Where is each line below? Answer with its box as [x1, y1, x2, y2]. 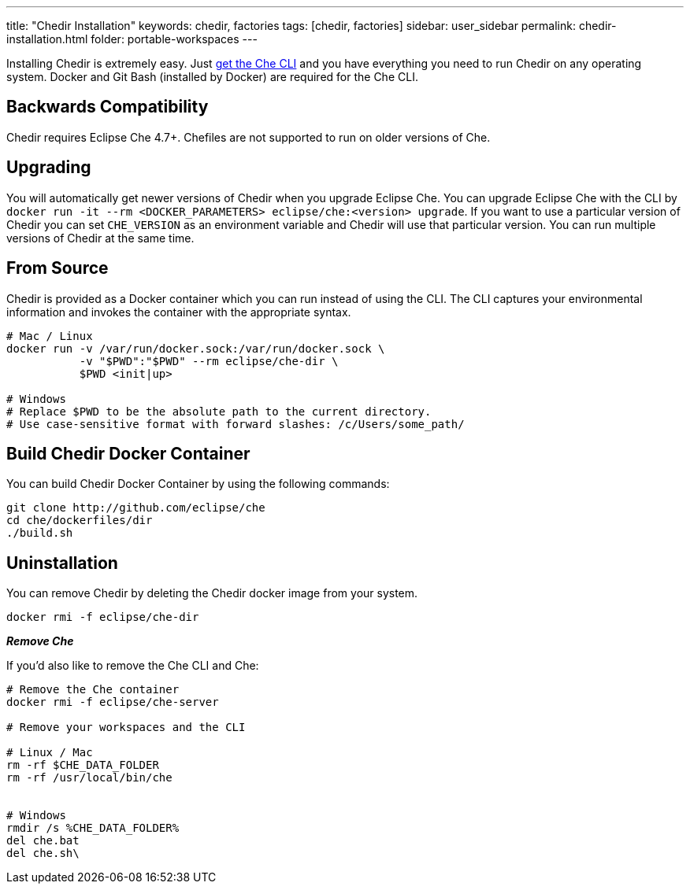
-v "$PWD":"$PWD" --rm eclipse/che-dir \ [79, 354, 339, 367]
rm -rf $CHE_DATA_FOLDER [6, 759, 159, 772]
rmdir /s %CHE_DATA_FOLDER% [6, 822, 180, 835]
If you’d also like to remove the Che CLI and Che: [6, 659, 259, 673]
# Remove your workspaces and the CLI [6, 721, 246, 734]
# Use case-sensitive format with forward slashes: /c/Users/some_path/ [6, 417, 465, 430]
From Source [6, 258, 109, 279]
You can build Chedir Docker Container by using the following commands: [6, 477, 390, 491]
